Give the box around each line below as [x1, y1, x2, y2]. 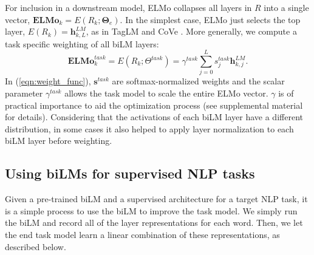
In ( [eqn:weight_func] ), [5, 75, 91, 87]
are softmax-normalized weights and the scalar [112, 75, 285, 87]
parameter [5, 86, 43, 99]
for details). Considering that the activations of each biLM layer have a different [5, 110, 303, 123]
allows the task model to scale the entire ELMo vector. [64, 86, 268, 99]
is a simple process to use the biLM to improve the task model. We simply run [5, 204, 298, 217]
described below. [5, 240, 66, 253]
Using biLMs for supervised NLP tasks [5, 164, 255, 183]
